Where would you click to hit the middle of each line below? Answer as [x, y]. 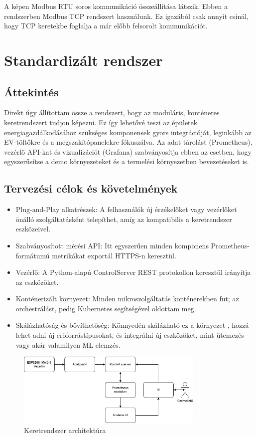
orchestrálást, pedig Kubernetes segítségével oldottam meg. [106, 308]
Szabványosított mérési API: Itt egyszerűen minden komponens [112, 245]
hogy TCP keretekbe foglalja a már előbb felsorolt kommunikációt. [106, 26]
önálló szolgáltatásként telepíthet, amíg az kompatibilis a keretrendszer [124, 219]
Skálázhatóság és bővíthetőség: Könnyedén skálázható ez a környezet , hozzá [132, 325]
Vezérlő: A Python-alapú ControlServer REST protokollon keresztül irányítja [133, 272]
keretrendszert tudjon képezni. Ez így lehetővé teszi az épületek [101, 122]
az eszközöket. [37, 282]
